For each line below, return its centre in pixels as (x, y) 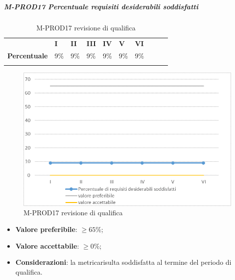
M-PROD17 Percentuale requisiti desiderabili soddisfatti (101, 6)
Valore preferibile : (46, 229)
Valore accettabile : (47, 245)
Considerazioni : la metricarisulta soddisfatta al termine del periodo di (123, 262)
